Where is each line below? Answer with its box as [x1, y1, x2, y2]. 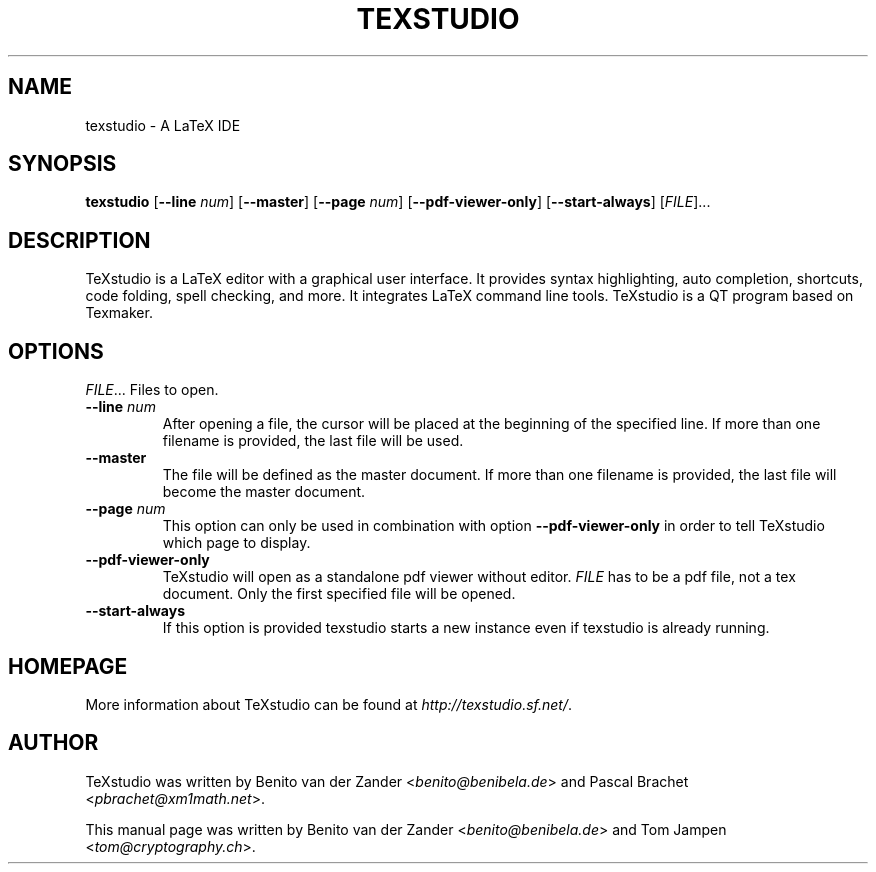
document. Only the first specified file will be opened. [162, 585, 516, 603]
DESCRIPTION [8, 227, 151, 253]
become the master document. [162, 483, 366, 501]
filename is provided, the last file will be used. [162, 432, 464, 450]
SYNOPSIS [8, 151, 117, 177]
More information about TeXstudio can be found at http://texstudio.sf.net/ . [85, 695, 573, 713]
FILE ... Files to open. [85, 381, 219, 399]
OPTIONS [8, 338, 104, 364]
